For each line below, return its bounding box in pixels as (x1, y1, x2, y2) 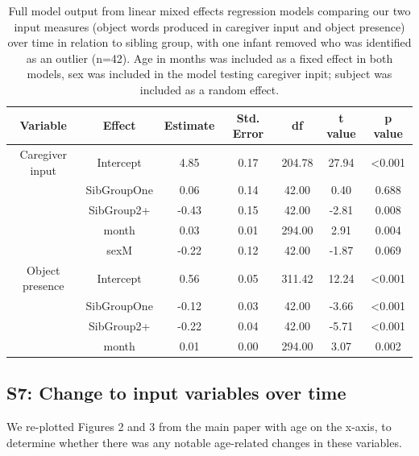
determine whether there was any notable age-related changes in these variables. (6, 433, 402, 450)
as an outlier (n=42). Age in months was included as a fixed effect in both (26, 49, 393, 66)
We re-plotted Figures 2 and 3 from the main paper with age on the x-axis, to (6, 418, 392, 435)
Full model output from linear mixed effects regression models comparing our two (8, 2, 411, 19)
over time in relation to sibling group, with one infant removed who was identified (7, 34, 412, 51)
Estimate (164, 117, 215, 134)
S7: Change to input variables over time (6, 380, 346, 405)
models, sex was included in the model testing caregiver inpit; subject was (27, 65, 392, 82)
